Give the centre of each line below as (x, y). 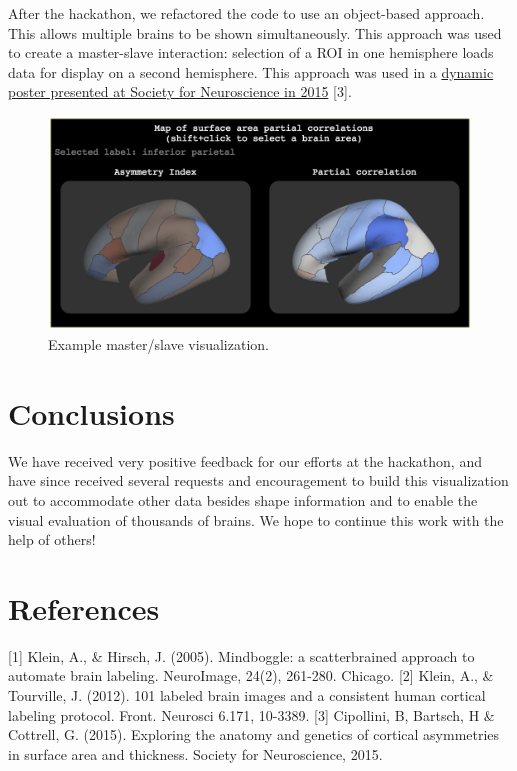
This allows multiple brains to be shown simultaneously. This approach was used (255, 32)
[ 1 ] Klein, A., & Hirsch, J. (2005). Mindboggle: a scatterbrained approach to (241, 655)
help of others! (52, 539)
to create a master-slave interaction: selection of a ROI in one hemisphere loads (251, 52)
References (84, 607)
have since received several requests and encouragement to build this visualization (258, 480)
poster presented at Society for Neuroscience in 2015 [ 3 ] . (180, 91)
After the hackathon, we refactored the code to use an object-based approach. (246, 13)
